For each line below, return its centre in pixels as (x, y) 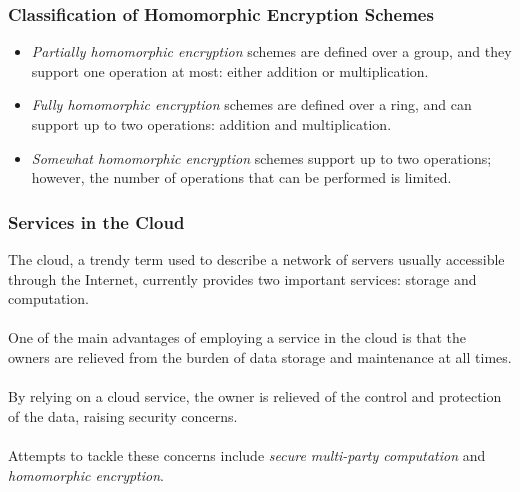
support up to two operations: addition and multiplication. (211, 124)
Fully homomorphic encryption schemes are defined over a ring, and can (251, 104)
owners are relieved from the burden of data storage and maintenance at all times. (260, 356)
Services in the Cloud (96, 221)
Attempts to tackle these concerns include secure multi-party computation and (247, 454)
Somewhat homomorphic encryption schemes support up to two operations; (261, 157)
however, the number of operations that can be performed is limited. (241, 177)
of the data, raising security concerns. (123, 415)
